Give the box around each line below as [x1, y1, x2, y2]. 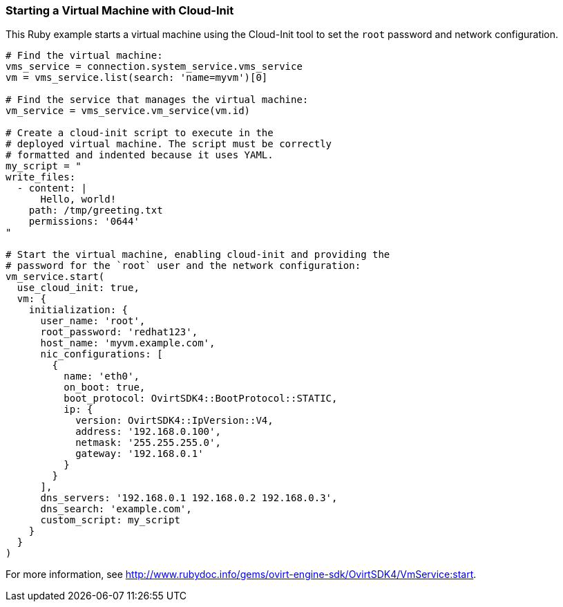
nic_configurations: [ [40, 348, 163, 360]
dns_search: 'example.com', [40, 503, 192, 515]
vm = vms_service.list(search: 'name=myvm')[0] [6, 72, 268, 84]
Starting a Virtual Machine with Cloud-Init [6, 3, 234, 17]
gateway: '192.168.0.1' [75, 448, 204, 460]
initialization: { [28, 304, 128, 316]
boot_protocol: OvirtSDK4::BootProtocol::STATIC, [64, 393, 338, 404]
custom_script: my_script [40, 514, 180, 526]
